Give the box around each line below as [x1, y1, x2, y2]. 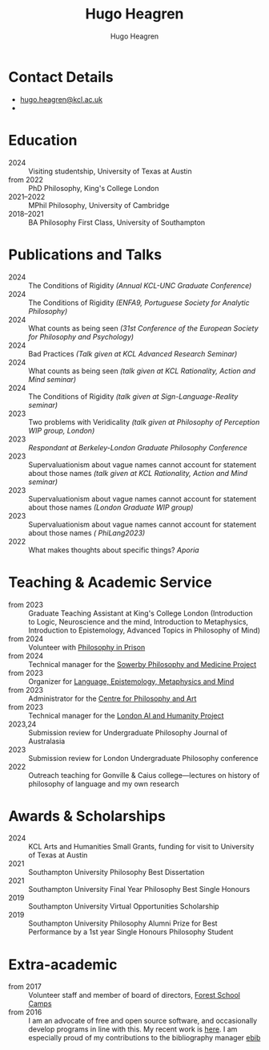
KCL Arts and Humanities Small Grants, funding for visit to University [28, 842, 255, 852]
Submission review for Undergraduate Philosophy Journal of [28, 727, 228, 737]
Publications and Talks [8, 246, 163, 263]
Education [8, 131, 78, 149]
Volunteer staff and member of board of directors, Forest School [28, 991, 241, 1000]
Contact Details [8, 67, 114, 86]
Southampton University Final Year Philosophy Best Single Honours [28, 885, 251, 894]
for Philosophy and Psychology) [28, 332, 134, 341]
